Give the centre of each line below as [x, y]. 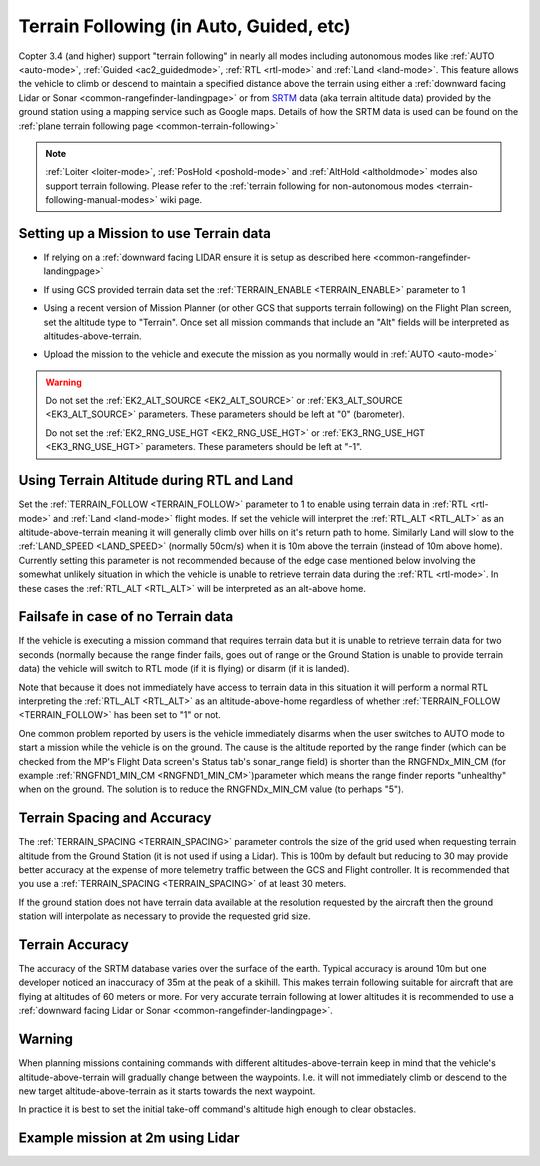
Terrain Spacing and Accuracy [115, 818]
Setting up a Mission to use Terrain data [145, 233]
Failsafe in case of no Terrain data [126, 616]
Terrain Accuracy [73, 944]
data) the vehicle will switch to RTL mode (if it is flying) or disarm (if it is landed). [184, 669]
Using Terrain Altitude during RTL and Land [156, 480]
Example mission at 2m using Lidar [129, 1138]
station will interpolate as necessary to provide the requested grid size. [164, 916]
